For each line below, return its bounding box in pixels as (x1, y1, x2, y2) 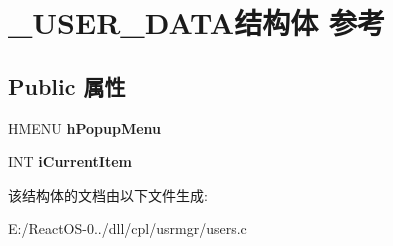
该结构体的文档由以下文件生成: (8, 184, 208, 205)
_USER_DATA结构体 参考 (8, 2, 385, 43)
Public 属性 (8, 70, 126, 101)
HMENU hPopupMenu (8, 117, 162, 138)
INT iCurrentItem (8, 151, 132, 172)
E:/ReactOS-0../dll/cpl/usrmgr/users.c (8, 218, 247, 239)
